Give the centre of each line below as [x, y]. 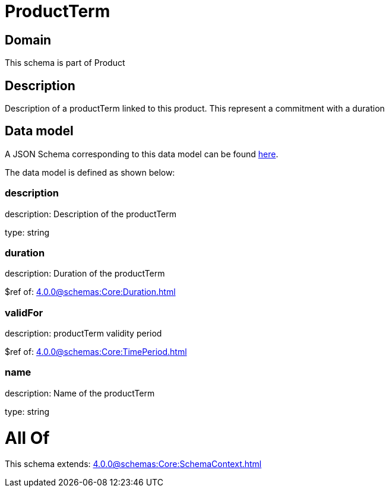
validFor [24, 312]
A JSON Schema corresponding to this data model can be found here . [142, 154]
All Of [27, 438]
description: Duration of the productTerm [85, 274]
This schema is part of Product [65, 63]
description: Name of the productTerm [80, 393]
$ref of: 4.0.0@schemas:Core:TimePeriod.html [96, 352]
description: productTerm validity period [83, 334]
